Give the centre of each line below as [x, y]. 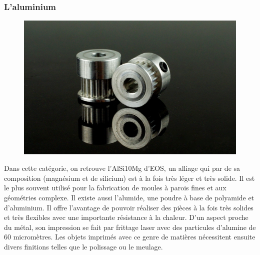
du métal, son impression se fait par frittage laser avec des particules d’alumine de [130, 227]
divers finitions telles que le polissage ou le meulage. [83, 246]
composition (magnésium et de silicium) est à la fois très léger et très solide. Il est [129, 178]
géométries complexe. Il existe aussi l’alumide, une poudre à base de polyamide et [129, 197]
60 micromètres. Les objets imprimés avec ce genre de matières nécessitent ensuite [130, 237]
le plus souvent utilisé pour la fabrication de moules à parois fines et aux [115, 188]
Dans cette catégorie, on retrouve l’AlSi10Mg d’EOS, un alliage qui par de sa [122, 168]
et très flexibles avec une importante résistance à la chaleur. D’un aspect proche [126, 217]
